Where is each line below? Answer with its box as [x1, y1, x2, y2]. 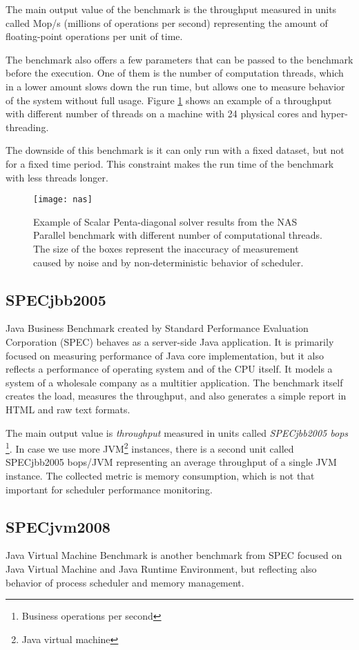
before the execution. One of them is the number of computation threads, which [6, 66, 344, 80]
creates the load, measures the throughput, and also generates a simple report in [6, 388, 347, 403]
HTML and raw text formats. [6, 402, 130, 416]
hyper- [320, 106, 348, 121]
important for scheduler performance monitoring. [6, 482, 213, 496]
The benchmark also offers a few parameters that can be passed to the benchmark [6, 52, 353, 66]
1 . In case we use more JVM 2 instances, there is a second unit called [6, 440, 294, 455]
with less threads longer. [6, 170, 108, 184]
